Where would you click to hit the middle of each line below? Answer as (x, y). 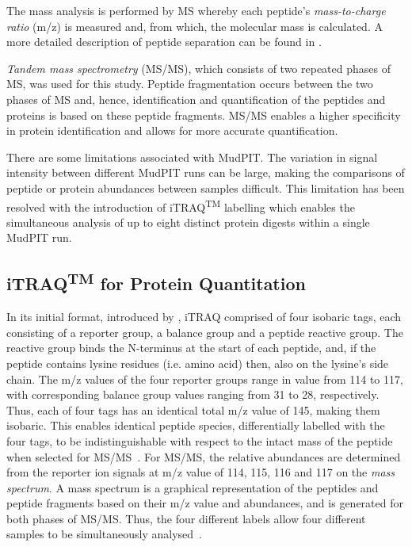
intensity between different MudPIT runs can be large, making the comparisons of (206, 172)
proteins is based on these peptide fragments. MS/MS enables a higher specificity (204, 115)
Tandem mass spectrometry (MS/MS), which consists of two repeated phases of (198, 68)
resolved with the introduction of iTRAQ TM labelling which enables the (181, 205)
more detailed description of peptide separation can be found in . (164, 42)
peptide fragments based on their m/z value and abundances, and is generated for (205, 503)
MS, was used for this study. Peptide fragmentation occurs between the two (190, 84)
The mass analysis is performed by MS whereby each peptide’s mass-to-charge (196, 10)
